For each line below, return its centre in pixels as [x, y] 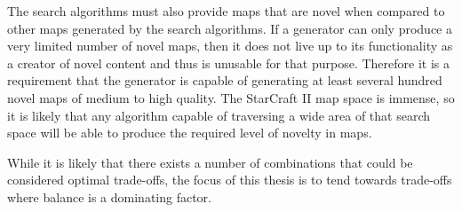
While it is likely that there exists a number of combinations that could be [210, 162]
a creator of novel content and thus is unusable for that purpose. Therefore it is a [229, 63]
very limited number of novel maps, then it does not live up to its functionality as [230, 46]
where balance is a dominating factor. [109, 196]
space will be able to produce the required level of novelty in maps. [190, 133]
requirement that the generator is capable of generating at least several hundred [225, 80]
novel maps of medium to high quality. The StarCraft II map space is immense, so [231, 97]
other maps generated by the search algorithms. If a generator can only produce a [230, 28]
